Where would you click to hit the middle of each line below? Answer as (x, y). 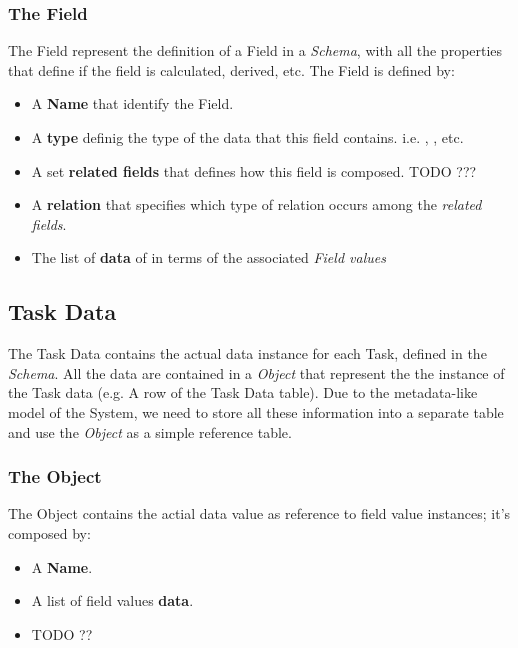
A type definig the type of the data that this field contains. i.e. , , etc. (247, 137)
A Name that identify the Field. (132, 103)
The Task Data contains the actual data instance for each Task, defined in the (247, 353)
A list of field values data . (112, 600)
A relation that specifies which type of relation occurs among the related (256, 204)
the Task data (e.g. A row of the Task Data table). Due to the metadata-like (243, 392)
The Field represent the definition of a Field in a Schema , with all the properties (255, 50)
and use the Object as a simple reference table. (150, 431)
